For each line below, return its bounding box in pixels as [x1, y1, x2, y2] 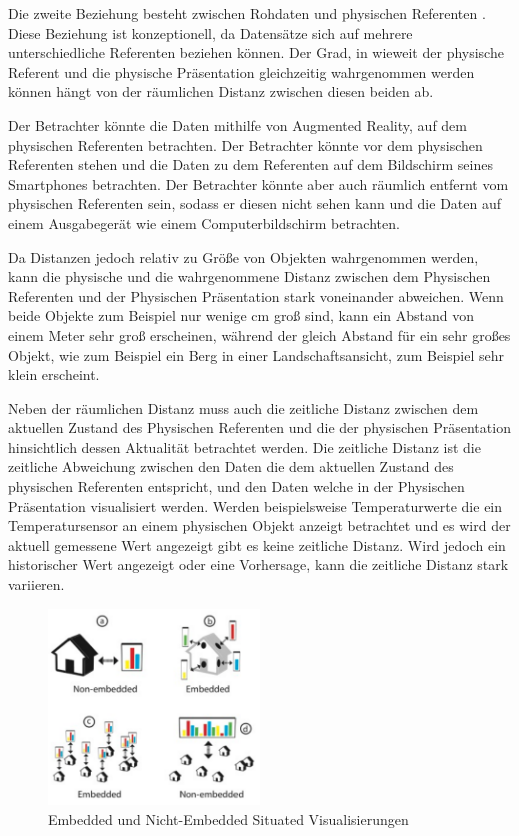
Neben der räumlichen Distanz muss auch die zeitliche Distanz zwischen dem [8, 397, 479, 418]
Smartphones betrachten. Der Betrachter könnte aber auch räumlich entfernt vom [8, 173, 509, 194]
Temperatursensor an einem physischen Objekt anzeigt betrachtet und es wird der [8, 515, 511, 536]
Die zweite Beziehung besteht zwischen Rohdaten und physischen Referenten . [8, 3, 486, 23]
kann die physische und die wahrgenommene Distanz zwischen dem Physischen [8, 266, 491, 287]
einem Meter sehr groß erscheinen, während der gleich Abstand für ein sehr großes [8, 324, 511, 345]
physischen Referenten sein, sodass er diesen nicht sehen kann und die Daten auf [8, 193, 502, 214]
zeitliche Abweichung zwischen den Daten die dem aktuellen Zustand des [8, 456, 454, 477]
